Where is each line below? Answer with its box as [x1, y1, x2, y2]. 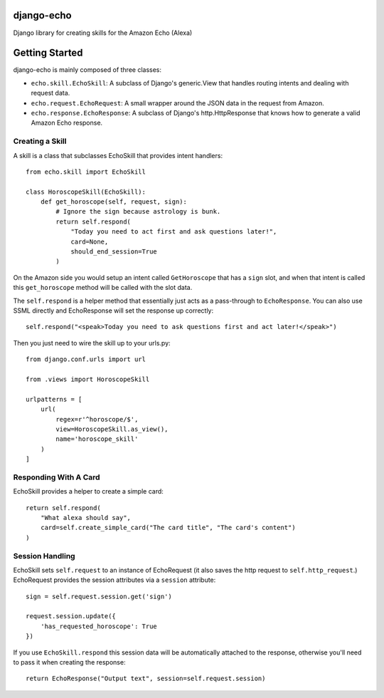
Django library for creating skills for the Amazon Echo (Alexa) [13, 28, 193, 37]
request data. [31, 89, 70, 98]
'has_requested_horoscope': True [40, 622, 158, 630]
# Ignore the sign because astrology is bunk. [55, 207, 221, 216]
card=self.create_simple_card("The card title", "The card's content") [40, 523, 296, 532]
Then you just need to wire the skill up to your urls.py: [13, 338, 171, 347]
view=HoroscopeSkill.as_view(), [55, 424, 169, 433]
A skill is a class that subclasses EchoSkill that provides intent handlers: [13, 151, 223, 160]
